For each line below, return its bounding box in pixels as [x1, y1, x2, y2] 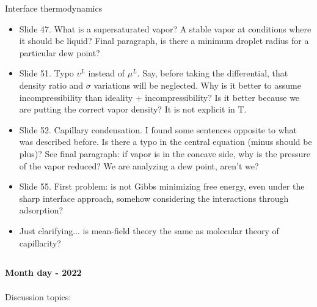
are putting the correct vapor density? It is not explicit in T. [19, 103, 247, 116]
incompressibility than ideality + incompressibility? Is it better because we [19, 91, 300, 103]
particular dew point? [19, 46, 100, 59]
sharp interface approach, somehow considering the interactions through [19, 191, 289, 204]
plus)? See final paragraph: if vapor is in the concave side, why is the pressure [19, 147, 311, 160]
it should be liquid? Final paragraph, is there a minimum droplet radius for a [19, 34, 309, 47]
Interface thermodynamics [5, 2, 103, 14]
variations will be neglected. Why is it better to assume [93, 78, 301, 91]
